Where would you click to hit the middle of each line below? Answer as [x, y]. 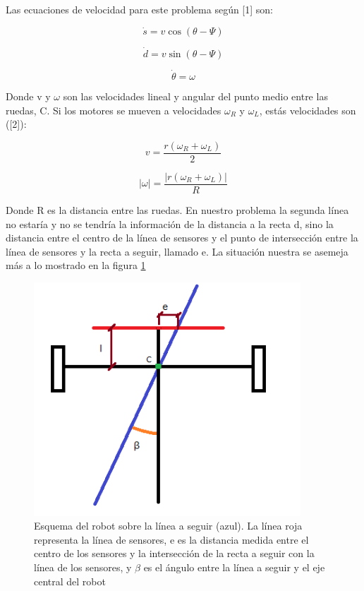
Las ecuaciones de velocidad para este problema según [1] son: [140, 9]
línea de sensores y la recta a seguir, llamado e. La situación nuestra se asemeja [177, 251]
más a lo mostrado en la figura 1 [76, 265]
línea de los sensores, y [83, 567]
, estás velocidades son [308, 110]
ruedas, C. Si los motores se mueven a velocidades [114, 110]
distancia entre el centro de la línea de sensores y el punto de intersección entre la [182, 238]
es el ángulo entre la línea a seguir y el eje [234, 567]
